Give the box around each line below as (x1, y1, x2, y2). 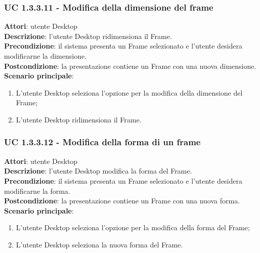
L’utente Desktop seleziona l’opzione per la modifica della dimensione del (16, 87, 243, 98)
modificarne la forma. (4, 185, 70, 196)
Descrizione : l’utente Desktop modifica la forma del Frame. (4, 165, 192, 176)
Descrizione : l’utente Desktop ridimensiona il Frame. (4, 30, 172, 41)
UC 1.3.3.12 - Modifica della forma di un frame (4, 136, 201, 148)
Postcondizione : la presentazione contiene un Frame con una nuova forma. (4, 195, 240, 206)
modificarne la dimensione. (4, 51, 87, 61)
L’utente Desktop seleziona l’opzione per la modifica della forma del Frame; (16, 222, 250, 233)
